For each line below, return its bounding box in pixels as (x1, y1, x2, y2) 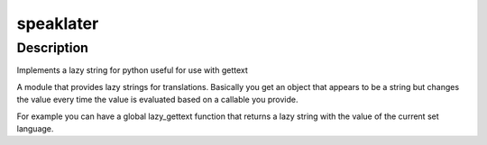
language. (16, 122, 54, 134)
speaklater (16, 14, 99, 33)
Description (16, 40, 89, 56)
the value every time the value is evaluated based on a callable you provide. (16, 95, 299, 105)
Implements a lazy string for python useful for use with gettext (16, 65, 248, 76)
